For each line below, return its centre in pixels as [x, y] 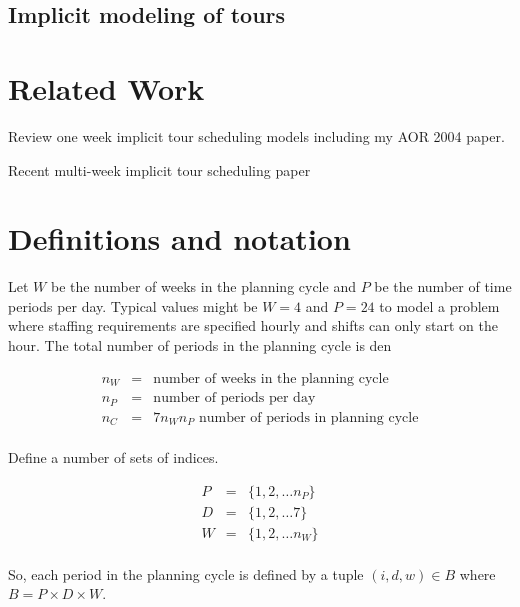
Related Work [106, 87]
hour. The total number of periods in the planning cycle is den [200, 345]
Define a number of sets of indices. [113, 457]
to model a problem [439, 305]
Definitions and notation [179, 238]
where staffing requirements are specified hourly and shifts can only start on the [253, 325]
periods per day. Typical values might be [133, 305]
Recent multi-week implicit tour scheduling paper [159, 169]
